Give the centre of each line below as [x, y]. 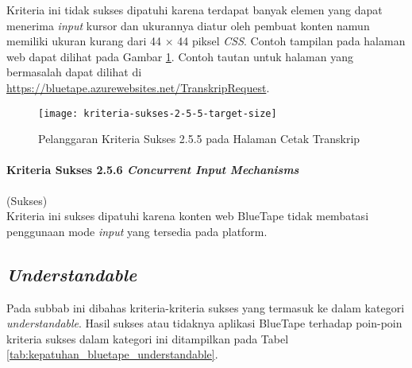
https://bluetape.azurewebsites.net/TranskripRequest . [138, 87]
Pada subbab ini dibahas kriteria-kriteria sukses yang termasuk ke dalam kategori [206, 307]
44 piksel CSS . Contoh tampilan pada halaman [291, 41]
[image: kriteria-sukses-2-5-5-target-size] [158, 113]
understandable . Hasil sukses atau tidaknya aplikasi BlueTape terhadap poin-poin [204, 323]
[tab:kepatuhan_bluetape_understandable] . [112, 354]
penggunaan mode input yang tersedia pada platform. [137, 231]
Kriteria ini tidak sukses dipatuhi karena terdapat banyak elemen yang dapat [194, 10]
